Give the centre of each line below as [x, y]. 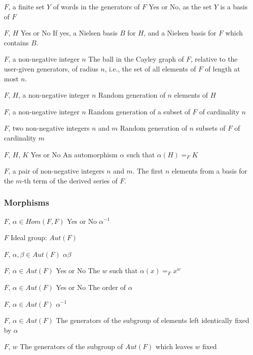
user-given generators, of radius [51, 68]
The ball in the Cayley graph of [136, 59]
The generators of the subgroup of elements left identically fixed [153, 320]
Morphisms [27, 202]
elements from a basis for [210, 171]
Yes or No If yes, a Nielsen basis [69, 33]
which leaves [174, 346]
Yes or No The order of [91, 287]
